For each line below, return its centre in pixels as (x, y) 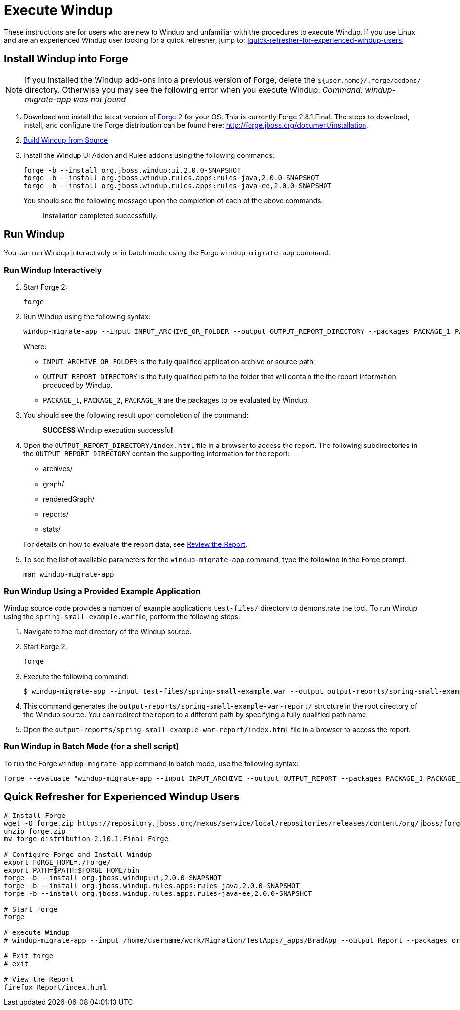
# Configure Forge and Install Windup (78, 854)
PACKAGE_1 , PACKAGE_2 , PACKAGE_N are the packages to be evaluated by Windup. (176, 400)
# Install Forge (35, 815)
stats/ (52, 529)
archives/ (58, 469)
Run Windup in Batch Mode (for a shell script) (92, 747)
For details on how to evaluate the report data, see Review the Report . (135, 544)
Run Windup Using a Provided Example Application (102, 591)
